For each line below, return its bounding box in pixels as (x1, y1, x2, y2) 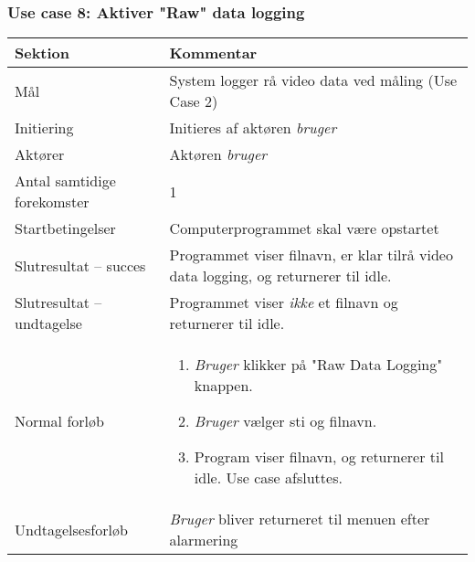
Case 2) (169, 90, 218, 112)
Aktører (15, 143, 65, 165)
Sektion (15, 42, 70, 64)
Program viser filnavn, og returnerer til (194, 446, 444, 468)
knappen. (194, 375, 253, 397)
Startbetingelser (15, 217, 116, 239)
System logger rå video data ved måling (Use (169, 69, 458, 91)
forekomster (15, 191, 90, 213)
